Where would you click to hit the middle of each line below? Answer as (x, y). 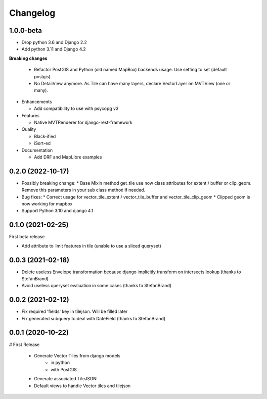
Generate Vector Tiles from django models (77, 355)
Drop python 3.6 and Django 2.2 (54, 43)
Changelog (32, 13)
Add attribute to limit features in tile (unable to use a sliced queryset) (91, 246)
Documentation (37, 150)
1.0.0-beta (25, 30)
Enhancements (37, 101)
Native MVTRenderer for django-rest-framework (83, 122)
